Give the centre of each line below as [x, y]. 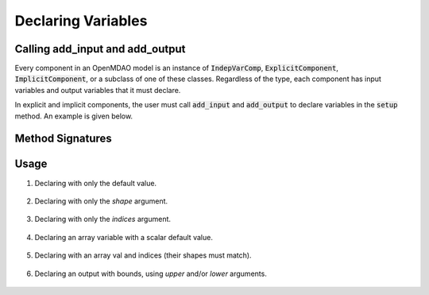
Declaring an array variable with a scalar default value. [124, 237]
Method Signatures [64, 139]
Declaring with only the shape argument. [101, 201]
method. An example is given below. [74, 116]
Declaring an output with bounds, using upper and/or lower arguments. [151, 274]
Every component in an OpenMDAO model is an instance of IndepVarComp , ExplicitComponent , [177, 68]
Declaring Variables [81, 21]
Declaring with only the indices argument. [102, 219]
